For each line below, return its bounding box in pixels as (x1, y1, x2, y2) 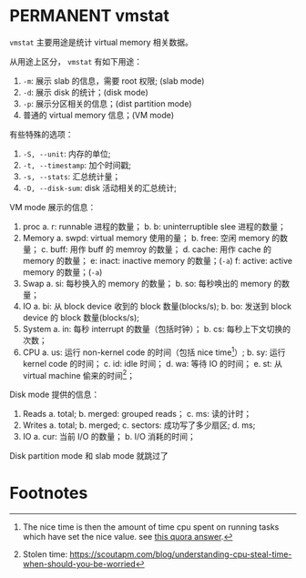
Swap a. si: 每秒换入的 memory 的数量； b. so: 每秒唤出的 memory (22, 278, 272, 289)
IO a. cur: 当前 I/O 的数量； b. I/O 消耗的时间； (22, 431, 196, 442)
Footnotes (9, 483, 88, 503)
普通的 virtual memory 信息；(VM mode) (22, 109, 175, 120)
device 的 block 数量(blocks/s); (22, 311, 139, 323)
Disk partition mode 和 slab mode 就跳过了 (9, 451, 168, 461)
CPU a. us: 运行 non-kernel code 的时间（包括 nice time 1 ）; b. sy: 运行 (22, 345, 286, 358)
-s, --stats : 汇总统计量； (22, 170, 121, 182)
